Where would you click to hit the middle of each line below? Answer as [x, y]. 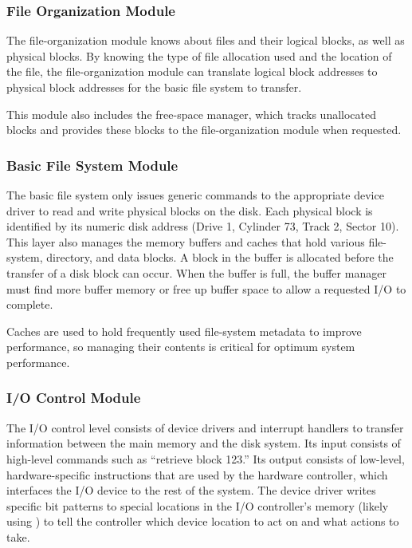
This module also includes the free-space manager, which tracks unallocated [192, 114]
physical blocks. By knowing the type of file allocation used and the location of [199, 55]
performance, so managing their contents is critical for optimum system [181, 347]
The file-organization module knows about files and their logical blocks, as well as [206, 40]
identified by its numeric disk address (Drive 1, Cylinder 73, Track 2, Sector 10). [203, 226]
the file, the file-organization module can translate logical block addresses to [192, 71]
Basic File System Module [92, 165]
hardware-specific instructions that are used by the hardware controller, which [197, 474]
